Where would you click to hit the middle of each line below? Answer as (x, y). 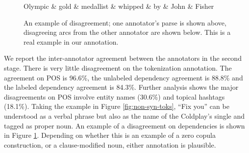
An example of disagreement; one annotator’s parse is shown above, (125, 22)
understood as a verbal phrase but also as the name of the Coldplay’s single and (124, 115)
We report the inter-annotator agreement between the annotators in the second (123, 58)
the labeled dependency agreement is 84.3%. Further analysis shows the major (121, 87)
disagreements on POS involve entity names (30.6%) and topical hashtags (114, 96)
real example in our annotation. (71, 41)
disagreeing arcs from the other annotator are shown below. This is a (127, 32)
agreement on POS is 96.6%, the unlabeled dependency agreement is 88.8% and (124, 77)
